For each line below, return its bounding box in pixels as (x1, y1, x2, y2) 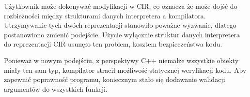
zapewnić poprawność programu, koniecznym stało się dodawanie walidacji (4, 74, 225, 84)
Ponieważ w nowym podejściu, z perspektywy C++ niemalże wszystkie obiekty (4, 55, 239, 65)
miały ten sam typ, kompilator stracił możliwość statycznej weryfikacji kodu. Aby (4, 65, 247, 75)
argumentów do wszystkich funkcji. (4, 83, 108, 94)
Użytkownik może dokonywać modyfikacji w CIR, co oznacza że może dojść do (4, 1, 237, 11)
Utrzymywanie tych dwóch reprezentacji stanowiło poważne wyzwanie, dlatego (4, 20, 236, 30)
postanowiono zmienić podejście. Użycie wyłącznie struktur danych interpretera (4, 29, 240, 39)
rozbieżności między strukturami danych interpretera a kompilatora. (4, 10, 206, 20)
